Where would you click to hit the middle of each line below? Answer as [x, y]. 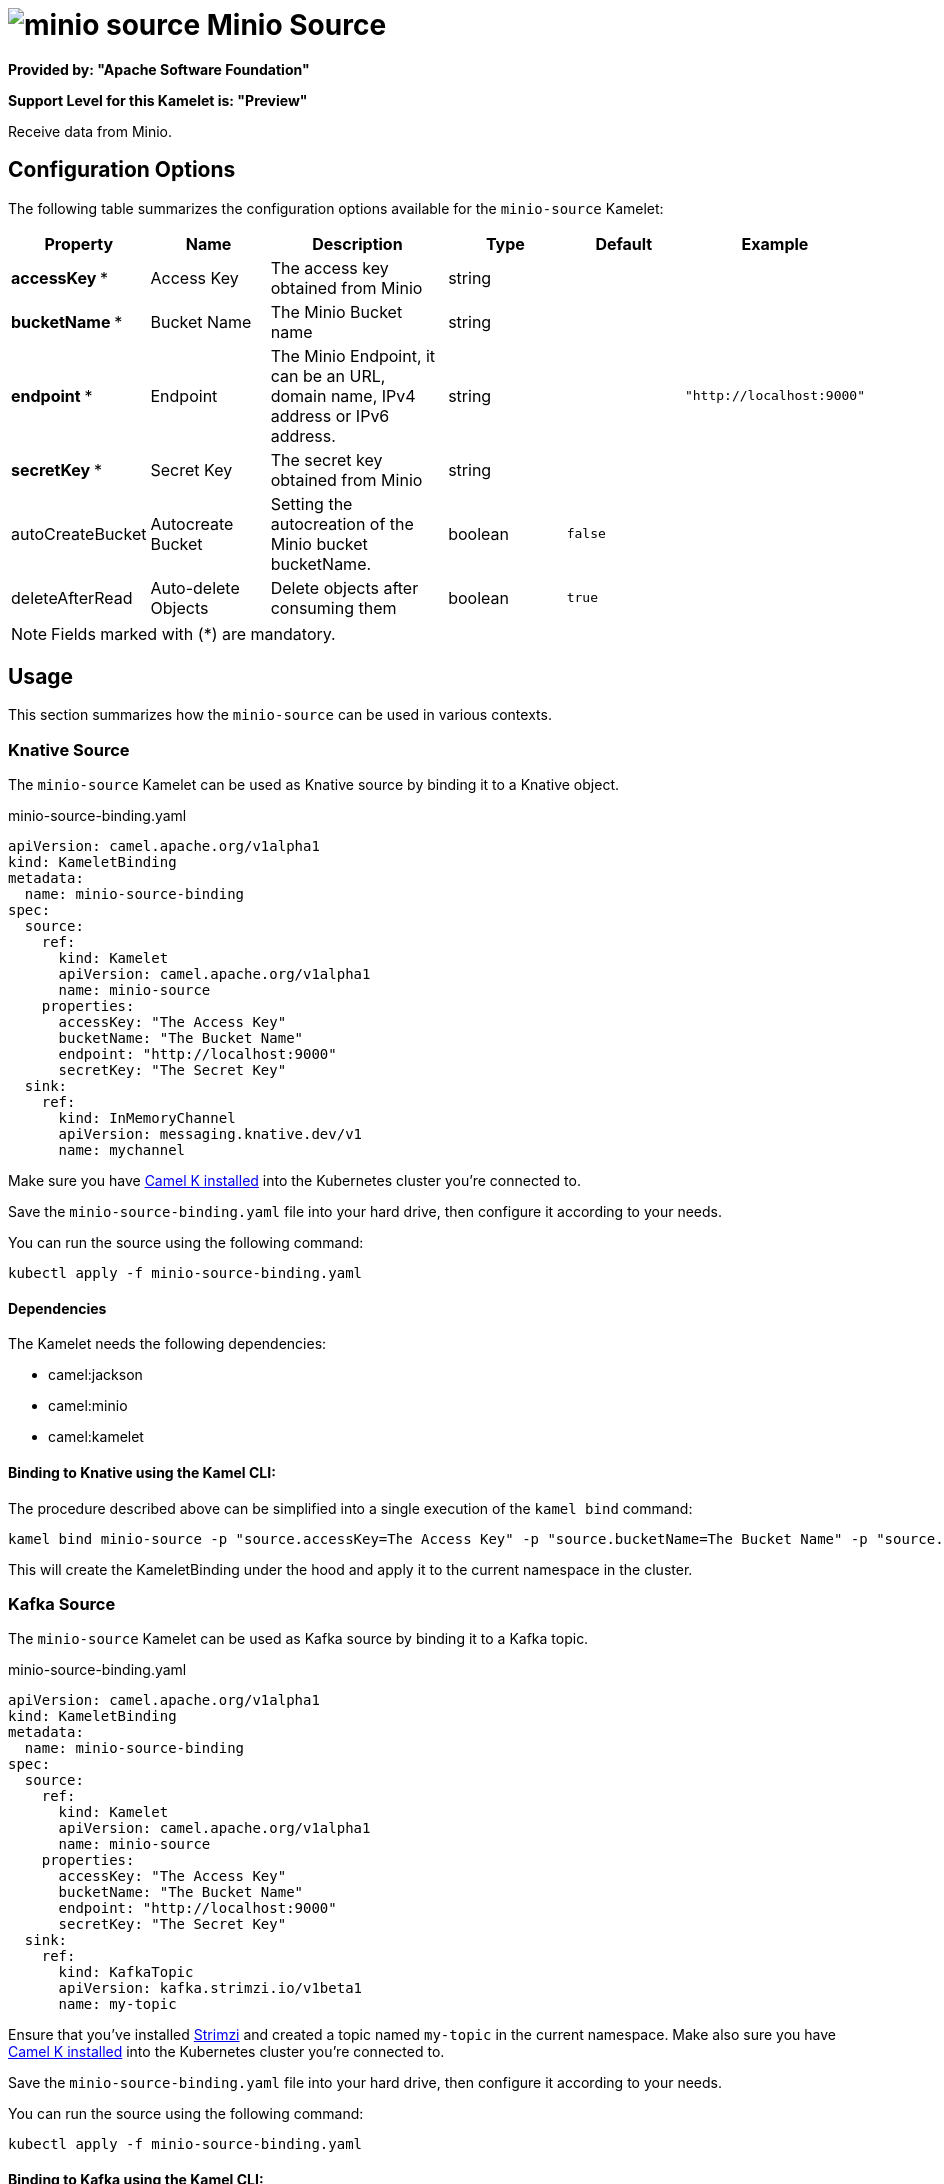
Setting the [311, 503]
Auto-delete [195, 587]
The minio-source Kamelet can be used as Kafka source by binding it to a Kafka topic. [298, 1639]
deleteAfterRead [72, 597]
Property [79, 243]
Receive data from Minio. [90, 131]
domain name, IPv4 [343, 395]
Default [624, 243]
